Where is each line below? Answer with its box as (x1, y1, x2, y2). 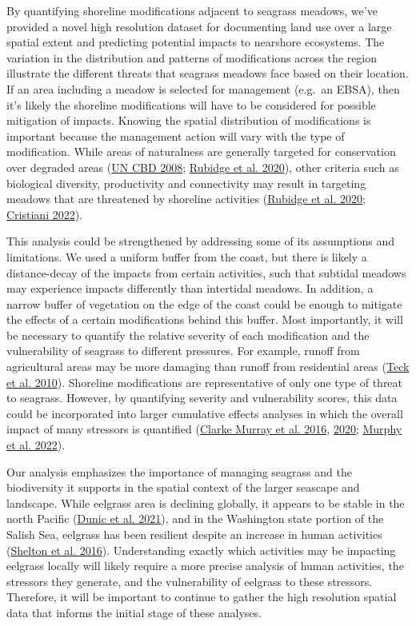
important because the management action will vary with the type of (6, 127, 345, 144)
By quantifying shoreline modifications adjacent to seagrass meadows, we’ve (6, 2, 378, 18)
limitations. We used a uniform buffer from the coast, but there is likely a (6, 248, 367, 265)
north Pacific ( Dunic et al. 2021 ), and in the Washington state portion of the (6, 510, 384, 527)
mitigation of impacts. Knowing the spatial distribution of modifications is (6, 112, 371, 129)
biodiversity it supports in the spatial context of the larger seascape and (6, 479, 360, 496)
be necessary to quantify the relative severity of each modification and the (6, 326, 370, 343)
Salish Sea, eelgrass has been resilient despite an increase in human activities (6, 526, 382, 542)
